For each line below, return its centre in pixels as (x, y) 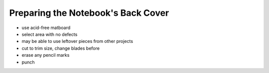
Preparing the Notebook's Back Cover (89, 13)
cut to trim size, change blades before (61, 48)
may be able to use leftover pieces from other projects (77, 41)
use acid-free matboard (46, 28)
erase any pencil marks (46, 55)
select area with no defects (50, 34)
